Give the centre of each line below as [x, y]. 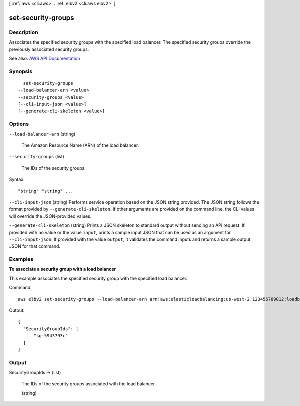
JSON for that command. [35, 246]
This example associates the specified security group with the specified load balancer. [98, 278]
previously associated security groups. [49, 49]
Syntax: [17, 179]
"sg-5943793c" [51, 336]
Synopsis [21, 71]
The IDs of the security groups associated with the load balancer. [89, 384]
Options [19, 124]
